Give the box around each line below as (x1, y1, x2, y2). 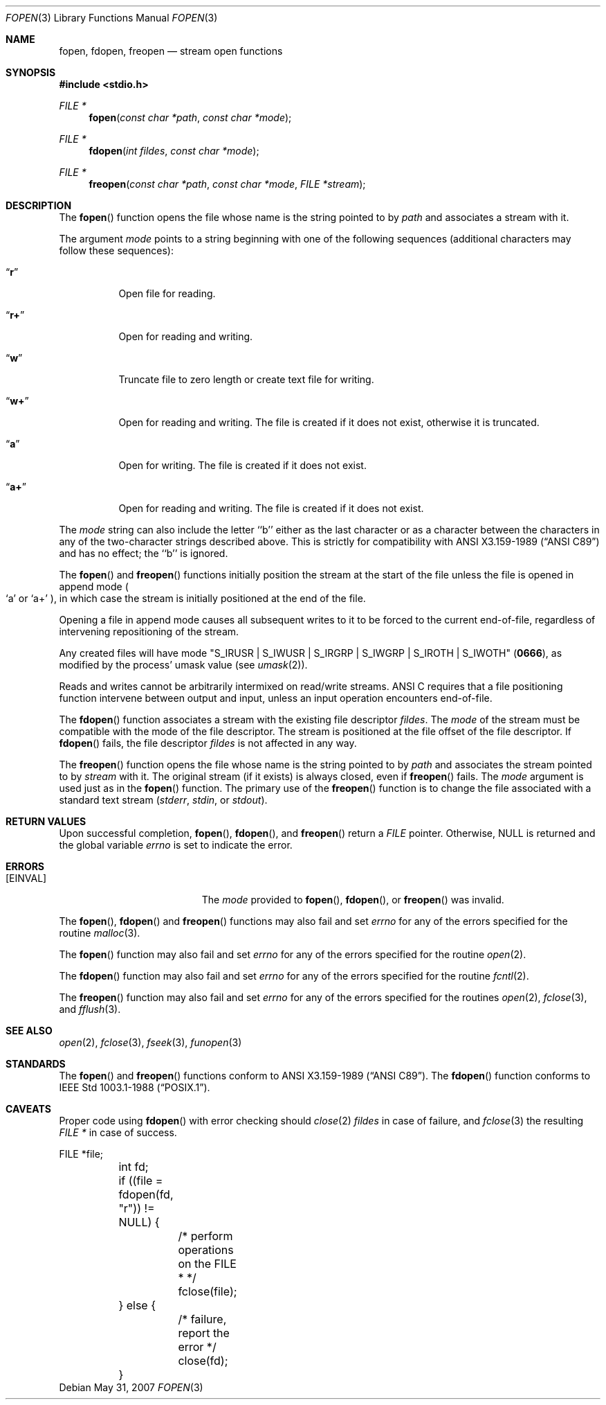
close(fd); (178, 1354, 228, 1368)
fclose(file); (178, 1284, 237, 1298)
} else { (118, 1298, 156, 1312)
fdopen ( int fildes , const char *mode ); (89, 145, 259, 157)
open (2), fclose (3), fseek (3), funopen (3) (59, 1036, 242, 1048)
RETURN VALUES (6, 815, 86, 827)
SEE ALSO (6, 1025, 53, 1036)
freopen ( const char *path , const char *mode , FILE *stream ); (89, 178, 366, 190)
